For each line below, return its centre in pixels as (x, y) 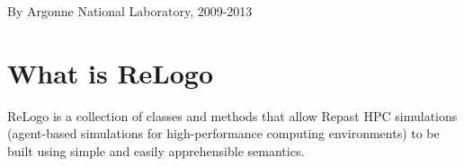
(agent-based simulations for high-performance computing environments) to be (223, 133)
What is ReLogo (111, 72)
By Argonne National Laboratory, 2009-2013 (130, 11)
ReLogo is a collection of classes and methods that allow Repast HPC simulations (232, 115)
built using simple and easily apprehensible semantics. (156, 150)
